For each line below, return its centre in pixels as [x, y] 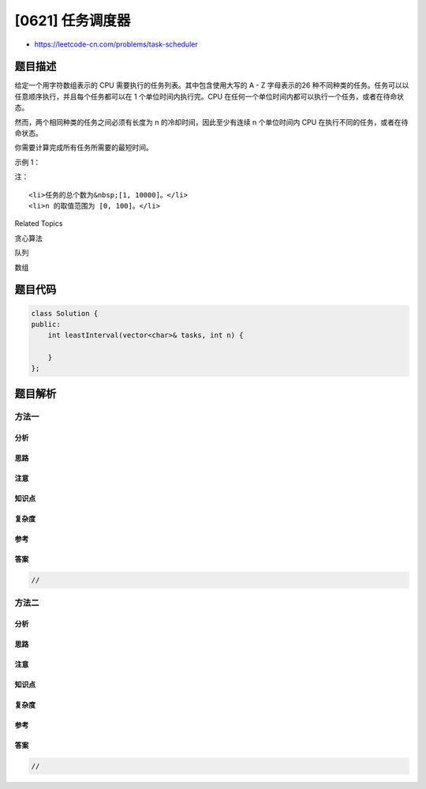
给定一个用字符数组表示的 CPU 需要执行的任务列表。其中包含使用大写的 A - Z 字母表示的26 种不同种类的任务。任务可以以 [212, 85]
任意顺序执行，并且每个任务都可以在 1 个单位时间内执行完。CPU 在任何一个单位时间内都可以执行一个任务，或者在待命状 [209, 96]
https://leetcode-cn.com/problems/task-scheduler [116, 44]
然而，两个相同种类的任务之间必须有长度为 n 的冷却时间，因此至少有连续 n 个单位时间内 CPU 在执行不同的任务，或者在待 [211, 122]
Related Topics [39, 224]
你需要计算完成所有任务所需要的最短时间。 [84, 148]
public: [46, 324]
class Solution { [65, 313]
